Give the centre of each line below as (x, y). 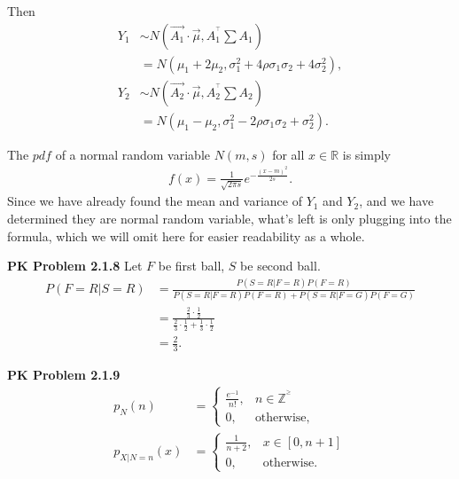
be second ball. (280, 266)
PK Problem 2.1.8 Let (75, 266)
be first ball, (191, 266)
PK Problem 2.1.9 (64, 374)
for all (288, 154)
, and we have (397, 201)
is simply (366, 154)
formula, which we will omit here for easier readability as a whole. (186, 236)
